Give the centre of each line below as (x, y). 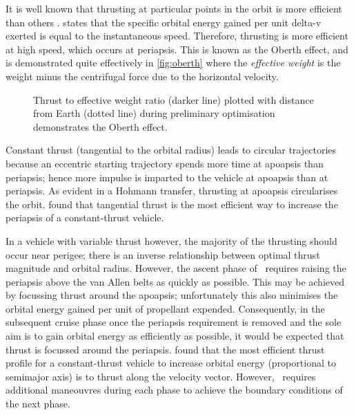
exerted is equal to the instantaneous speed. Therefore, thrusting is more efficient (177, 36)
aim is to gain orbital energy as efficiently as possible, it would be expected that (175, 336)
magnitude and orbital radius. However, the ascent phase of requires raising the (176, 268)
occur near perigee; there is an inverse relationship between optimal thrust (163, 254)
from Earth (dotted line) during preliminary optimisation (154, 113)
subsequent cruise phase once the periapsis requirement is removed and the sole (174, 322)
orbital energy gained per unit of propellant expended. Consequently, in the (165, 308)
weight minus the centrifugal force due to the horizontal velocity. (142, 76)
